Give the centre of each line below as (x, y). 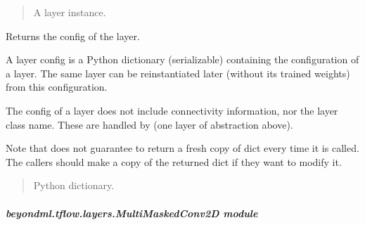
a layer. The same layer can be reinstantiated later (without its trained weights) (178, 73)
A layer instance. (70, 12)
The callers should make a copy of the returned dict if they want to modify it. (174, 161)
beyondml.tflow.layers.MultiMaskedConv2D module (132, 213)
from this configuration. (57, 87)
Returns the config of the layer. (73, 36)
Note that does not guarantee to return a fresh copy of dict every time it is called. (182, 148)
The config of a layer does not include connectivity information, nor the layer (172, 110)
